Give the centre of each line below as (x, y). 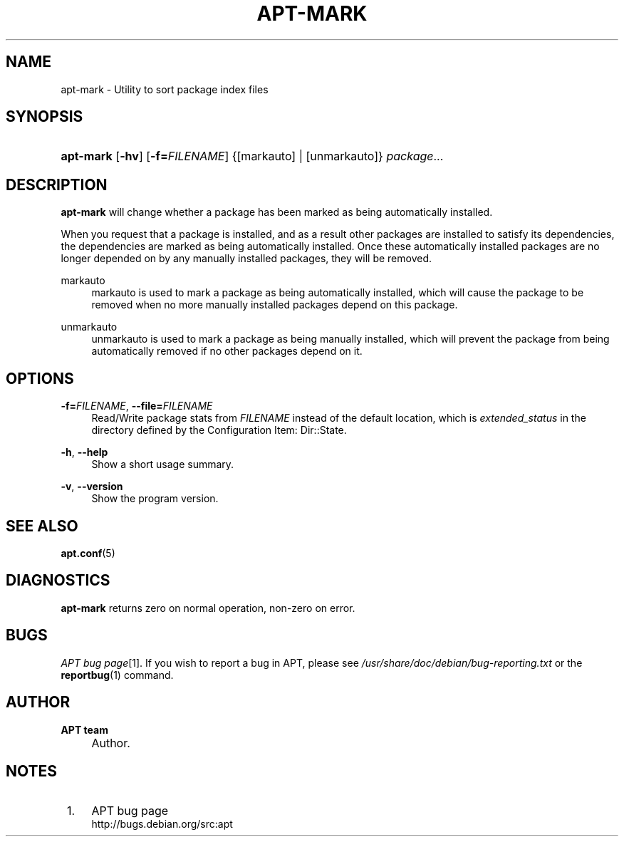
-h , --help (84, 452)
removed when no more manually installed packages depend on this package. (275, 305)
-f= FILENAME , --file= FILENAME (137, 406)
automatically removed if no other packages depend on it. (227, 351)
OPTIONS (40, 378)
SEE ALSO (42, 526)
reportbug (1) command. (117, 675)
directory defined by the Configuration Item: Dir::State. (219, 430)
